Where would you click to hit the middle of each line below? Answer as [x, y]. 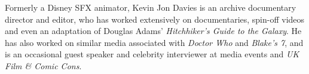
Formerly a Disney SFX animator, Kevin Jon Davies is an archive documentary [151, 7]
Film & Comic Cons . [43, 65]
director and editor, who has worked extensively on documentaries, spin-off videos [155, 19]
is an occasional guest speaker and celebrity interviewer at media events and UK [152, 54]
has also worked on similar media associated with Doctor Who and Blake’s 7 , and [154, 42]
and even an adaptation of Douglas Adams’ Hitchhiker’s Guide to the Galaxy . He [153, 31]
